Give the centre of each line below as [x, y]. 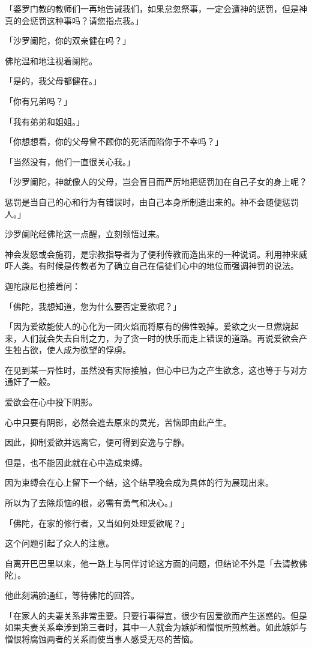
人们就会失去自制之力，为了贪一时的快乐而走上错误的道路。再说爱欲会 [160, 338]
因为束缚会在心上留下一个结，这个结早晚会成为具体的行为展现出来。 [139, 482]
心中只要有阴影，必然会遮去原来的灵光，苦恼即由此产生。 [118, 422]
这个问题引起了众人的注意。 [59, 543]
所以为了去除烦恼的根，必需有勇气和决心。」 [91, 503]
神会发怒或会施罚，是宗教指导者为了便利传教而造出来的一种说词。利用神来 [152, 254]
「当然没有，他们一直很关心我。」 [70, 161]
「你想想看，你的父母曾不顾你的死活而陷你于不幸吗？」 [114, 141]
